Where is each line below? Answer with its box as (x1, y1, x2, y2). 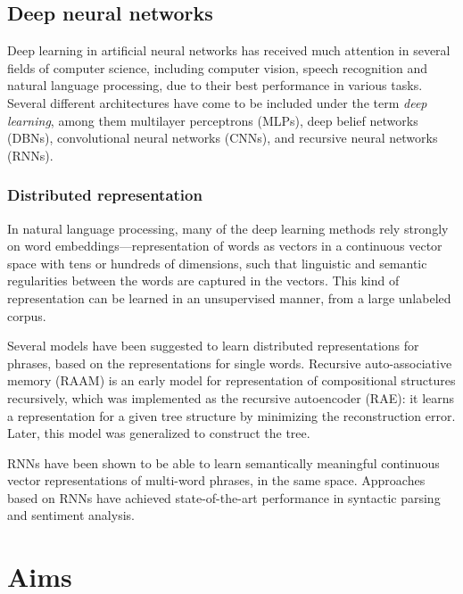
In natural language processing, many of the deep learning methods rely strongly (7, 219, 449, 237)
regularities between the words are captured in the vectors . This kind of (7, 271, 400, 290)
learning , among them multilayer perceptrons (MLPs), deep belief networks (7, 111, 418, 129)
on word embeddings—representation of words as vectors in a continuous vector (7, 236, 442, 255)
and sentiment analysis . (7, 506, 135, 524)
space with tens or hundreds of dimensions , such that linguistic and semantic (7, 253, 427, 272)
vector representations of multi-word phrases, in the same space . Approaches (7, 471, 426, 490)
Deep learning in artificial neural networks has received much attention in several (7, 41, 451, 60)
